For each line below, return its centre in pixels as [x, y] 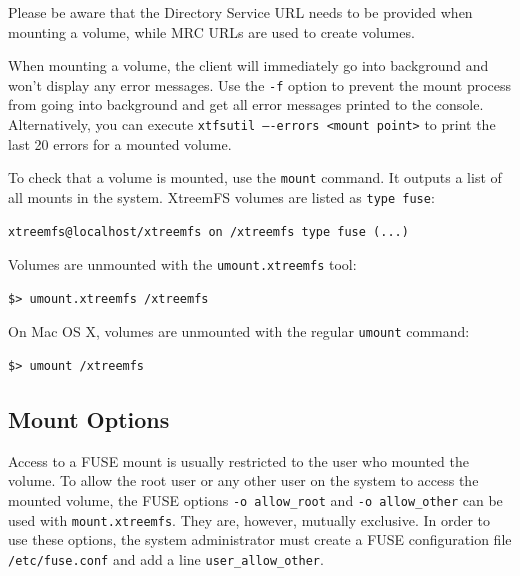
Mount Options [89, 419]
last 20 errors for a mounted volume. [120, 143]
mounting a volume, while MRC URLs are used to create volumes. [211, 31]
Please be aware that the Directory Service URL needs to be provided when [240, 12]
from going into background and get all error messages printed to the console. [246, 104]
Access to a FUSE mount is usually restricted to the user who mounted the [238, 460]
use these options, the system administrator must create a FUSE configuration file [260, 539]
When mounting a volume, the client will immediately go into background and [248, 65]
